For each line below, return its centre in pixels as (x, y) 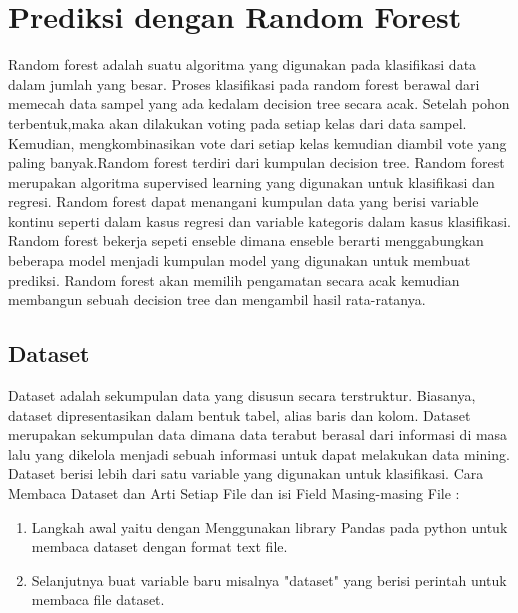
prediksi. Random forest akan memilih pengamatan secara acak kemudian (234, 279)
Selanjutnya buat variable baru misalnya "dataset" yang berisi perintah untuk (269, 579)
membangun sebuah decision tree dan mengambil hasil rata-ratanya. (217, 299)
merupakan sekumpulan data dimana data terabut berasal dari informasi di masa (258, 434)
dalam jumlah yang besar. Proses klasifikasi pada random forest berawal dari (244, 83)
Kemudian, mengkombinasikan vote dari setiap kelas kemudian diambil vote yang (257, 142)
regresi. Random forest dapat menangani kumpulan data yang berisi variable (243, 201)
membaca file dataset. (98, 599)
